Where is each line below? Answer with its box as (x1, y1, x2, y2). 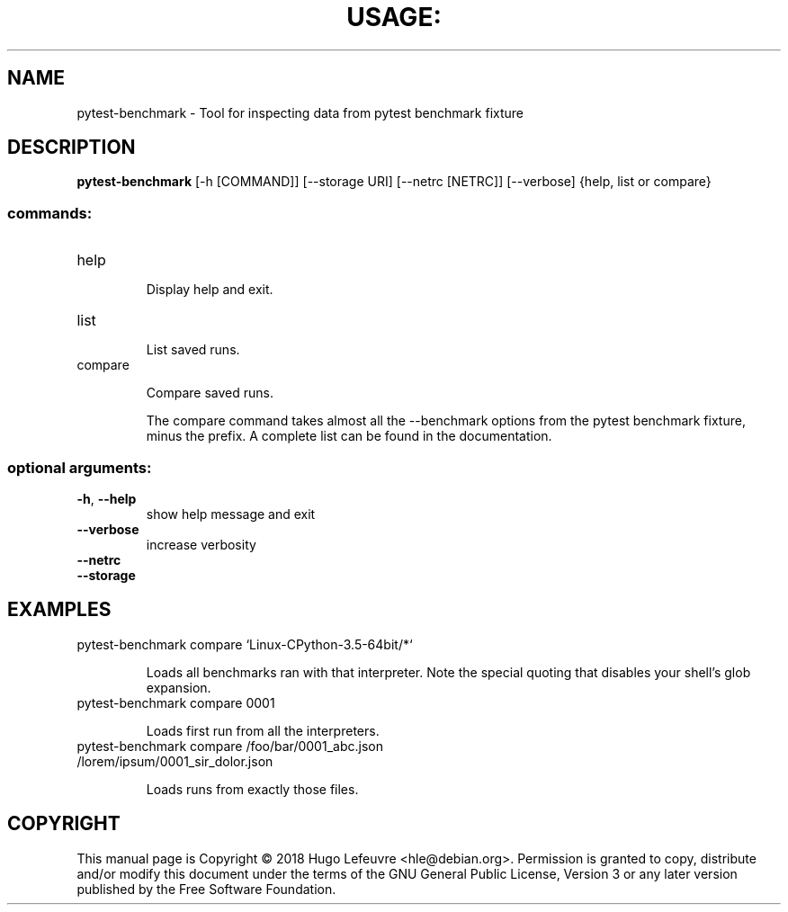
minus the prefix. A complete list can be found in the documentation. (146, 428, 552, 444)
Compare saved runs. (146, 385, 273, 401)
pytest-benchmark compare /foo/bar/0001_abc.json (76, 738, 383, 754)
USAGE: (346, 2, 442, 32)
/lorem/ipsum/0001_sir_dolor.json (76, 753, 273, 769)
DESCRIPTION (7, 136, 136, 159)
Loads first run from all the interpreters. (146, 722, 380, 738)
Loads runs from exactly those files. (146, 781, 359, 797)
